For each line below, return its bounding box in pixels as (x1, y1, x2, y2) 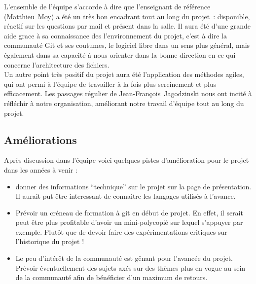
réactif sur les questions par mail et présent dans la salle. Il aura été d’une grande (4, 21, 251, 31)
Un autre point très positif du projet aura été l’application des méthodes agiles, (4, 69, 244, 79)
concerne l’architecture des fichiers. (4, 59, 110, 70)
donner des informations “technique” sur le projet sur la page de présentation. (15, 181, 252, 191)
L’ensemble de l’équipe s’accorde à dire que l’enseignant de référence (4, 1, 211, 11)
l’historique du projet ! (15, 236, 84, 247)
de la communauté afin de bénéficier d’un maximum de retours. (15, 272, 208, 283)
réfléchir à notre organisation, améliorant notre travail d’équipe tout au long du (4, 98, 244, 108)
